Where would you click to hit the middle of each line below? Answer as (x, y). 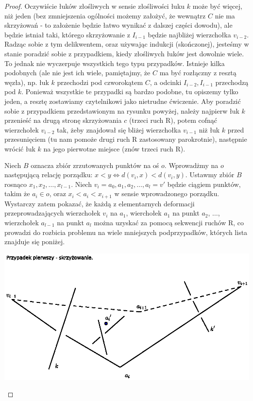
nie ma (225, 15)
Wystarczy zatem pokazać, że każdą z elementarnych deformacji (100, 203)
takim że (17, 193)
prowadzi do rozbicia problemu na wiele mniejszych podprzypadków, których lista (126, 232)
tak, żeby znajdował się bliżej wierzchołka (119, 129)
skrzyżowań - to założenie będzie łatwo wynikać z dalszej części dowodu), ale (118, 25)
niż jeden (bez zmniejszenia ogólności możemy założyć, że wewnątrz (105, 15)
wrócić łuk (20, 148)
